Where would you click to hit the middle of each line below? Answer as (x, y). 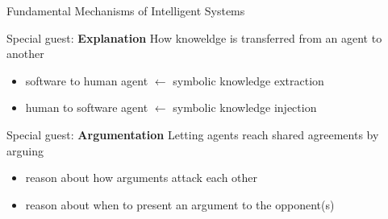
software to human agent (87, 80)
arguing (25, 150)
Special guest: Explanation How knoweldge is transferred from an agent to (194, 37)
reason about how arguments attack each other (142, 178)
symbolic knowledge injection (245, 107)
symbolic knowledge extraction (248, 80)
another (25, 54)
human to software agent (87, 107)
